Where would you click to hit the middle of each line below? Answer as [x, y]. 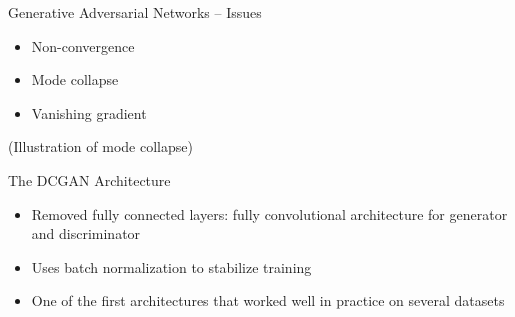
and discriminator [86, 233]
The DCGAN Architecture [89, 179]
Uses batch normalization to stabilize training [171, 266]
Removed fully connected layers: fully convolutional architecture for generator [269, 213]
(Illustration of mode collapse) [100, 146]
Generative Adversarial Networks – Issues [135, 12]
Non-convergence [83, 45]
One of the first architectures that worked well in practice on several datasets [268, 300]
